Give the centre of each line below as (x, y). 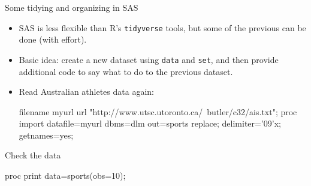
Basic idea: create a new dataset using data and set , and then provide (149, 59)
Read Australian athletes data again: (86, 91)
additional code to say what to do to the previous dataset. (126, 71)
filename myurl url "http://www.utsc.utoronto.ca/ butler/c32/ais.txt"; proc (158, 111)
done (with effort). (53, 39)
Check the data (33, 155)
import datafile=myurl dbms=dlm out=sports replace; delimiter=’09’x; (150, 123)
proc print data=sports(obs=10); (65, 175)
